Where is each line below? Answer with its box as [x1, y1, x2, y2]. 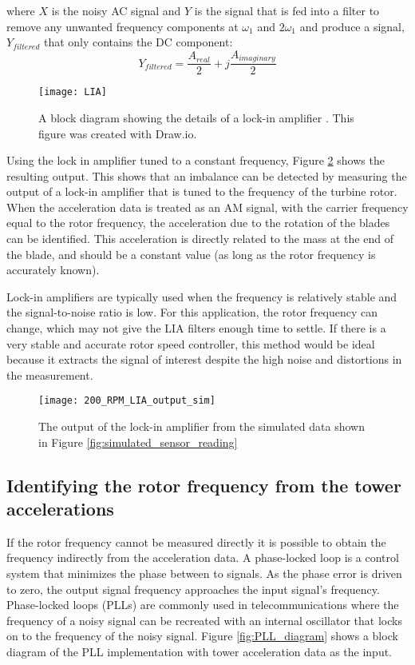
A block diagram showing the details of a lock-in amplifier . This [38, 109, 354, 125]
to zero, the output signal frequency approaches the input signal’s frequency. [6, 580, 380, 597]
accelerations [6, 496, 114, 521]
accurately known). [6, 261, 100, 278]
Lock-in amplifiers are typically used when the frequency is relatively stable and [6, 288, 397, 305]
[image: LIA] [38, 86, 107, 98]
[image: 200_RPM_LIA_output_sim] [38, 395, 215, 407]
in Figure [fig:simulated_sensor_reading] [38, 433, 238, 450]
